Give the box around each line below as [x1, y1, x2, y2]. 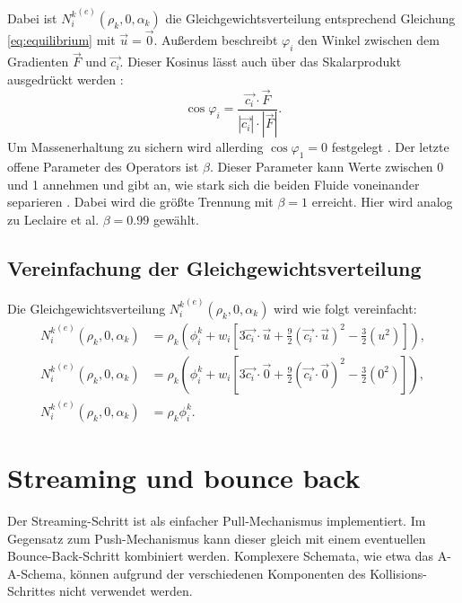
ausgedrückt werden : [7, 69, 124, 88]
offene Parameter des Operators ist [7, 157, 199, 176]
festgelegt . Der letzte [331, 137, 449, 156]
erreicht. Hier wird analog [311, 192, 453, 211]
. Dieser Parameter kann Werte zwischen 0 [209, 157, 444, 176]
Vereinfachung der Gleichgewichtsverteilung [7, 254, 422, 282]
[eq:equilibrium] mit [7, 31, 116, 49]
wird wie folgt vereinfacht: [274, 298, 417, 317]
